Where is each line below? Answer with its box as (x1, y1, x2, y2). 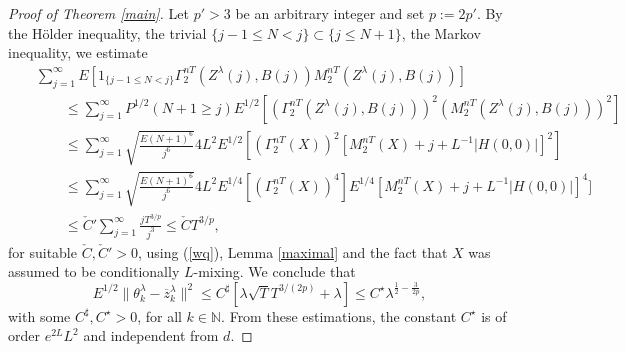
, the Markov (401, 22, 481, 43)
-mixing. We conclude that (193, 261, 356, 282)
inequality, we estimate (8, 42, 148, 63)
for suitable (8, 241, 77, 262)
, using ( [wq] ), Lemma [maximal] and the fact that (137, 241, 448, 262)
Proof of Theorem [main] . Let (8, 3, 189, 23)
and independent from (83, 325, 219, 346)
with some (8, 305, 71, 326)
